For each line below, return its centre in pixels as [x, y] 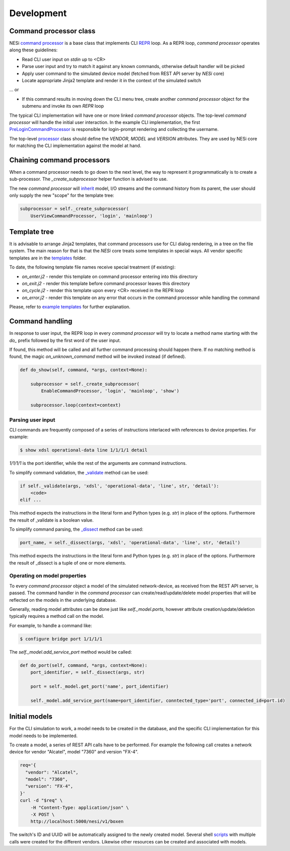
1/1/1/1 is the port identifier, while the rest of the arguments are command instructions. [98, 463]
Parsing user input [32, 419]
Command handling [41, 322]
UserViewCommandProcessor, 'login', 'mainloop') [92, 216]
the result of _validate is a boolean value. [52, 520]
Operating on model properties [48, 576]
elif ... [31, 500]
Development [38, 13]
